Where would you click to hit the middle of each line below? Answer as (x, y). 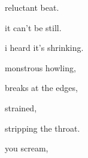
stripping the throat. (43, 128)
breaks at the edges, (41, 88)
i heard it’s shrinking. (44, 48)
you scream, (27, 148)
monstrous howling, (40, 67)
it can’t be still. (33, 27)
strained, (21, 107)
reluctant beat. (32, 7)
